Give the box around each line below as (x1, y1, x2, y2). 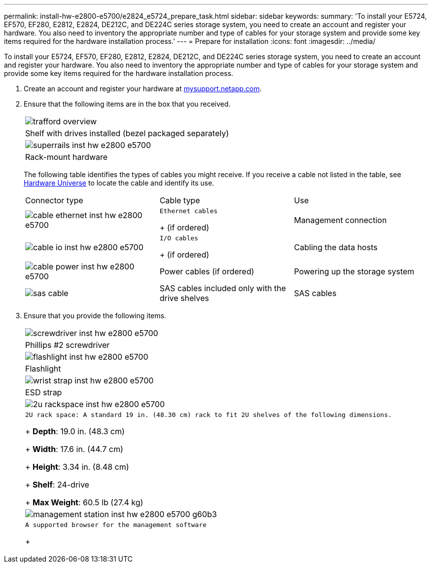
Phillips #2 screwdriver (25, 340, 110, 350)
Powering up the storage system (294, 266, 415, 276)
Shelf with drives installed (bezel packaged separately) (25, 128, 229, 138)
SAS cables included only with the (159, 283, 286, 293)
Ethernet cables (159, 207, 218, 215)
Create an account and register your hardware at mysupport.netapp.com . (24, 84, 262, 93)
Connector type (25, 195, 83, 205)
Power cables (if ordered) (159, 266, 254, 276)
